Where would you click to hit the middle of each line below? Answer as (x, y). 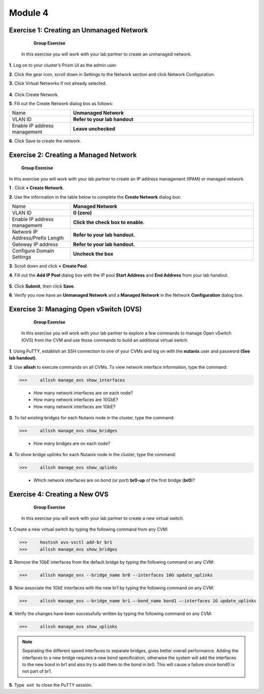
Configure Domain (33, 251)
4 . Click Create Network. (34, 94)
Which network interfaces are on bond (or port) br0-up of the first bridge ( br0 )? (114, 480)
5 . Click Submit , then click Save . (42, 286)
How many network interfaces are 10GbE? (76, 400)
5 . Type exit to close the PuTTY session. (51, 685)
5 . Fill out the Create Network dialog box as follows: (61, 103)
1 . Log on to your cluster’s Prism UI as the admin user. (63, 65)
